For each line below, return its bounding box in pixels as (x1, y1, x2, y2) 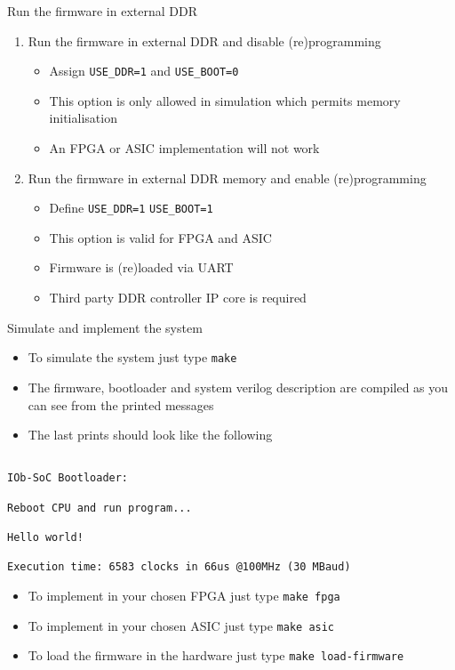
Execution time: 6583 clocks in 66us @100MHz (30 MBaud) (7, 561, 351, 574)
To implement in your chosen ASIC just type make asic (28, 616, 335, 634)
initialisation (49, 109, 117, 127)
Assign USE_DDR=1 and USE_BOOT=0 (49, 61, 239, 80)
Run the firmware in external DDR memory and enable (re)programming (28, 168, 427, 187)
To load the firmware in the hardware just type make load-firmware (28, 646, 404, 665)
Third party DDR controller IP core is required (49, 288, 307, 307)
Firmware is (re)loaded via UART (49, 258, 234, 277)
